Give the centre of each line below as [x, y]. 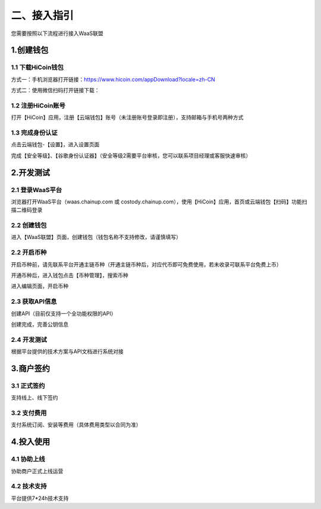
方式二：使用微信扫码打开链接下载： [55, 90]
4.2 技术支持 [29, 486]
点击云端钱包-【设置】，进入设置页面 [55, 144]
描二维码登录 [27, 210]
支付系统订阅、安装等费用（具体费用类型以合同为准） [76, 425]
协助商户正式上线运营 [37, 471]
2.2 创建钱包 [29, 225]
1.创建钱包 [30, 50]
